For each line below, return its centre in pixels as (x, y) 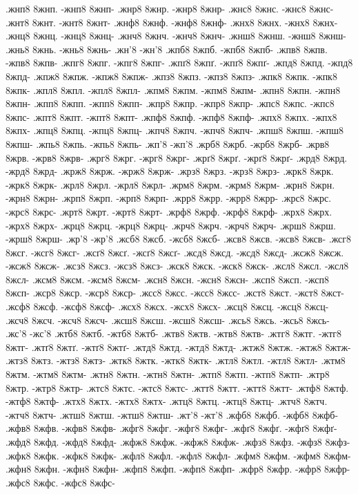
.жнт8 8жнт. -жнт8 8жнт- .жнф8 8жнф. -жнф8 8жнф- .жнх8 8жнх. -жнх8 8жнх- (172, 22)
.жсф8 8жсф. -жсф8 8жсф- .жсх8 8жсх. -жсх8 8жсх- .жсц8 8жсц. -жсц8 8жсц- (167, 306)
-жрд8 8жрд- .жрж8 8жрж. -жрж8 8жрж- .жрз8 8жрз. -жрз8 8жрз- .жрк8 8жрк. (170, 171)
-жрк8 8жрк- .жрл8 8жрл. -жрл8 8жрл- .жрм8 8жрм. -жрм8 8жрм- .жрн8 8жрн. (170, 184)
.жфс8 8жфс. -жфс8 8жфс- (60, 482)
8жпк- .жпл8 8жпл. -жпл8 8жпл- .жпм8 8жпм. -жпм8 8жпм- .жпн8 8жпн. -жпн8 (173, 89)
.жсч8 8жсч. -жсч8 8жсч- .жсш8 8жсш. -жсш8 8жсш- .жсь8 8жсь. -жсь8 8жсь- (168, 320)
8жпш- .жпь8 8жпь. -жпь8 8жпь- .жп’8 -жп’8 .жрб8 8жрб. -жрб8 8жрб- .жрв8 (168, 143)
